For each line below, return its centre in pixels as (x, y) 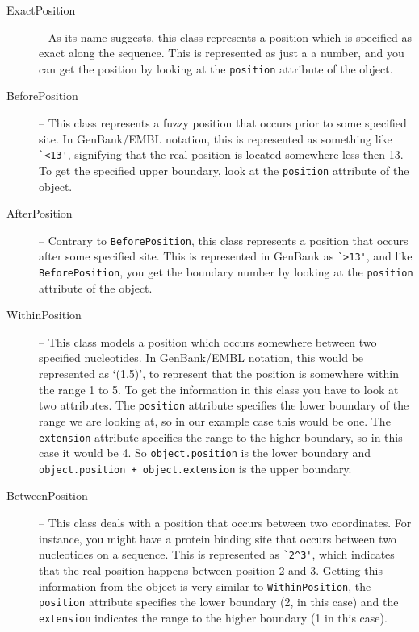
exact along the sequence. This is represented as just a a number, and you (222, 53)
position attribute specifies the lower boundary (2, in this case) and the (219, 602)
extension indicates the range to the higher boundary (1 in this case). (213, 617)
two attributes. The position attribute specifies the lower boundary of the (224, 405)
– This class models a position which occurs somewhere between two (208, 341)
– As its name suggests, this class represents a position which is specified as (225, 37)
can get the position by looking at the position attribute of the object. (216, 68)
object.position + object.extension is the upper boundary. (195, 468)
